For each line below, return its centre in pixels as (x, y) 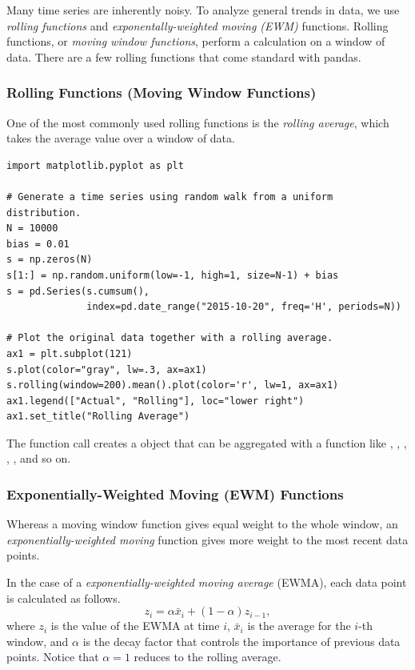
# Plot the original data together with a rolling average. (170, 338)
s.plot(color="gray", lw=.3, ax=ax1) (107, 369)
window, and (38, 641)
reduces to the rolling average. (207, 657)
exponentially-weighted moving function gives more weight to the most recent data (207, 539)
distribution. (44, 213)
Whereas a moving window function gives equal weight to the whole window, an (202, 524)
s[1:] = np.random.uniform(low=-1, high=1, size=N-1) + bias (173, 275)
